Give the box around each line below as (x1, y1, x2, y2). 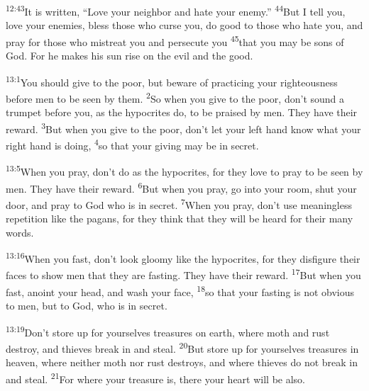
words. (6, 225, 34, 239)
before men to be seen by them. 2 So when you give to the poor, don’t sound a (6, 89, 345, 106)
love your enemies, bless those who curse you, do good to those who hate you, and (6, 18, 363, 33)
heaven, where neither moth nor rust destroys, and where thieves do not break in (6, 355, 358, 370)
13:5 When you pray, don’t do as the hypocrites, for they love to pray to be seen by (6, 162, 363, 178)
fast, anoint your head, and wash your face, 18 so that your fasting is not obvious (6, 282, 355, 299)
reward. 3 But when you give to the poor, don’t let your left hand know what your (6, 119, 361, 136)
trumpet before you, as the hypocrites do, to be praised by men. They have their (6, 105, 358, 120)
